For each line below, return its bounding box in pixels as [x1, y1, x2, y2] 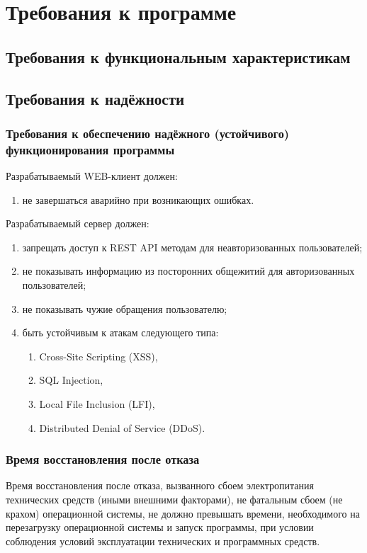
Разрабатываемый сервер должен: [6, 216, 149, 231]
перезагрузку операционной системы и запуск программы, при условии [6, 520, 314, 535]
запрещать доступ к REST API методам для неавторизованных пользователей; [22, 239, 363, 254]
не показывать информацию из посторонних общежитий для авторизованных [22, 263, 355, 278]
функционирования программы [6, 140, 175, 158]
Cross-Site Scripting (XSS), [39, 348, 158, 363]
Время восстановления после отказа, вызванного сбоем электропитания [6, 478, 314, 493]
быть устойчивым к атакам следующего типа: [22, 325, 219, 340]
